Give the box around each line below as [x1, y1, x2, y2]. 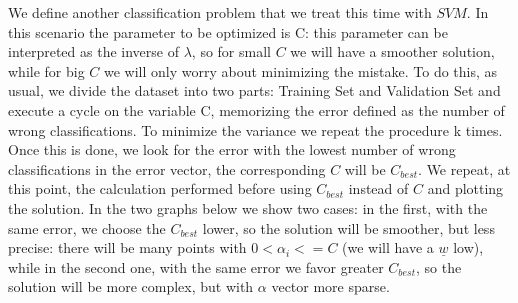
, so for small [191, 41, 271, 62]
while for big [8, 60, 85, 81]
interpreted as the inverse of [8, 41, 179, 62]
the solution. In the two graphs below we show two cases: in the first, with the [8, 197, 488, 218]
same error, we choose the [8, 217, 166, 238]
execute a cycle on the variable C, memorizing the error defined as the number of [8, 99, 505, 120]
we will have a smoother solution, [290, 41, 495, 62]
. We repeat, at [418, 158, 511, 179]
